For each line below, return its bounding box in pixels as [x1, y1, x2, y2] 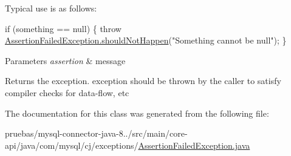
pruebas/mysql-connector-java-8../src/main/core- [5, 127, 188, 140]
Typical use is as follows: [5, 2, 97, 14]
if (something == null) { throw [5, 22, 122, 34]
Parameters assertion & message [5, 54, 126, 67]
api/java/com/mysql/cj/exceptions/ [5, 138, 139, 151]
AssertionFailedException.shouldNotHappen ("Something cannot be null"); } [5, 34, 287, 47]
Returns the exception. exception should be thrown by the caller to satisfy [5, 74, 281, 87]
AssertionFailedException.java [138, 138, 250, 151]
